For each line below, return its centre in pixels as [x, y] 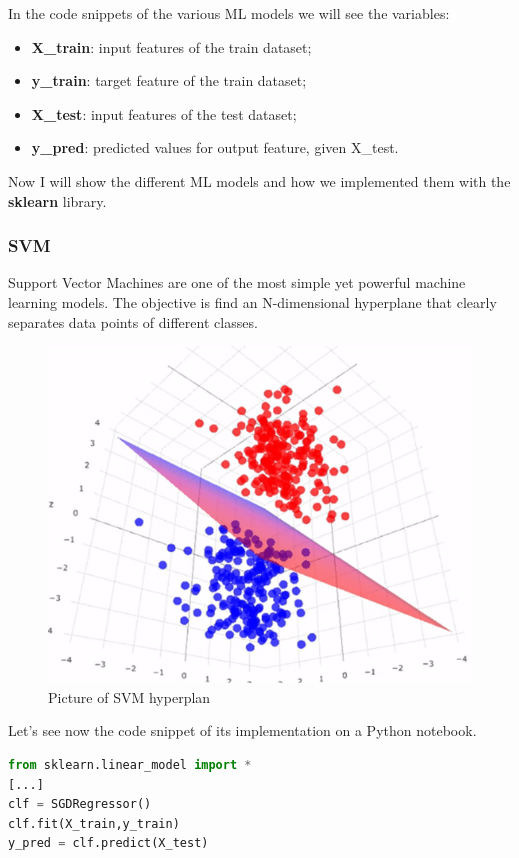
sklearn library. [57, 200]
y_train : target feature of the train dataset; [169, 80]
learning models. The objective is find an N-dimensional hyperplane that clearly [252, 301]
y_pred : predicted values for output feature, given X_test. [215, 147]
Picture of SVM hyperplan [129, 696]
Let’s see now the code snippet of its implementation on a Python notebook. [242, 730]
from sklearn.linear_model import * [130, 765]
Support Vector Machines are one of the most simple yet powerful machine [237, 282]
